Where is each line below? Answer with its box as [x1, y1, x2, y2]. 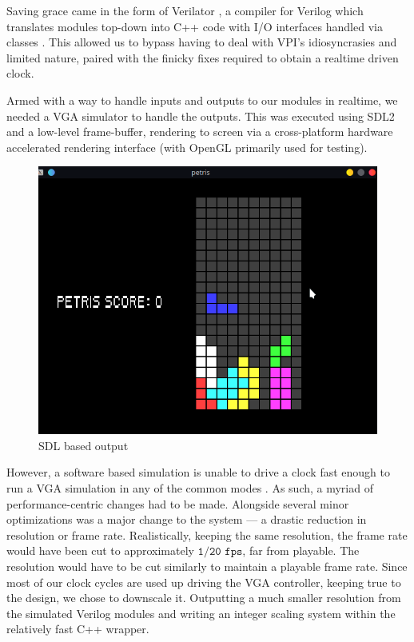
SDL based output [38, 437, 129, 453]
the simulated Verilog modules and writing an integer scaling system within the [6, 604, 396, 621]
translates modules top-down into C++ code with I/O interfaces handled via [6, 18, 383, 34]
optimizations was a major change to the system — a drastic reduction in [6, 511, 367, 528]
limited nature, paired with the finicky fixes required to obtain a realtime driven [6, 49, 399, 66]
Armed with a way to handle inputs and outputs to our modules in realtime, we [6, 91, 398, 108]
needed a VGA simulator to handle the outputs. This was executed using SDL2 [6, 107, 395, 124]
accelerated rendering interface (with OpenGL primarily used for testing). [6, 138, 368, 155]
